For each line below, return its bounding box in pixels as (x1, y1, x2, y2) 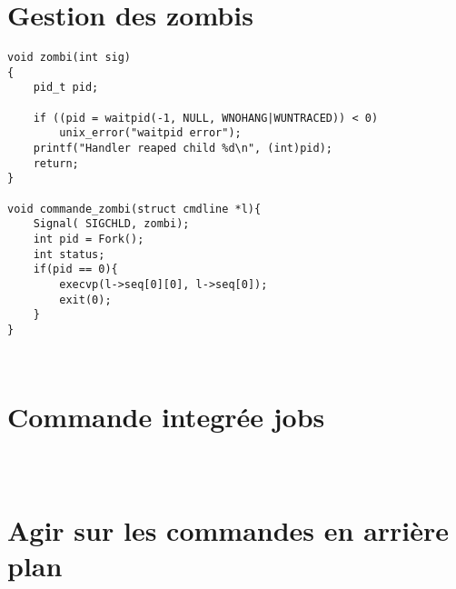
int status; (33, 247, 105, 261)
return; (33, 156, 79, 170)
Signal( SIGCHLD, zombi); (33, 217, 190, 231)
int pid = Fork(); (33, 233, 144, 245)
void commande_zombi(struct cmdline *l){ (7, 202, 262, 215)
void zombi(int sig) (7, 51, 132, 65)
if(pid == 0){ (33, 263, 118, 276)
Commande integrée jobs (7, 397, 325, 434)
